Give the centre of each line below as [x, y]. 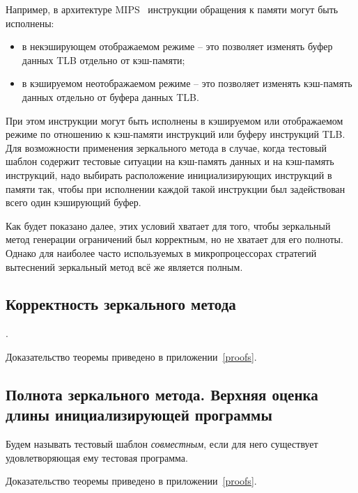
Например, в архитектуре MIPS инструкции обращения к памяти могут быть [172, 9]
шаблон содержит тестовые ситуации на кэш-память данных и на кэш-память [170, 161]
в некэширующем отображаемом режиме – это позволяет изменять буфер [177, 46]
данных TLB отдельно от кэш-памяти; [103, 60]
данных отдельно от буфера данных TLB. [110, 96]
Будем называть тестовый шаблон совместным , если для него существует [162, 444]
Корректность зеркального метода [121, 304]
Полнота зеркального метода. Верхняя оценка [162, 394]
